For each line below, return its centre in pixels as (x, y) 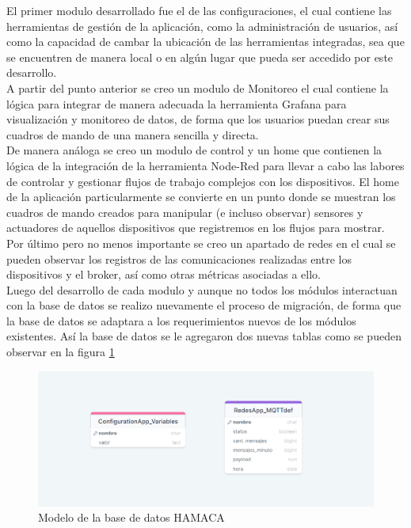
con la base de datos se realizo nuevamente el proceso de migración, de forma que (204, 305)
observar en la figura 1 (61, 352)
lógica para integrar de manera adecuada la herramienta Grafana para (177, 103)
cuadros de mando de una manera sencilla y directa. (133, 134)
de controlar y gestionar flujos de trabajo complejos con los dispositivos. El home (203, 181)
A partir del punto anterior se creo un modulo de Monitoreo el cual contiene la (198, 87)
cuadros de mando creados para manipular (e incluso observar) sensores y (185, 212)
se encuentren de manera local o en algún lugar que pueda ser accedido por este (200, 57)
